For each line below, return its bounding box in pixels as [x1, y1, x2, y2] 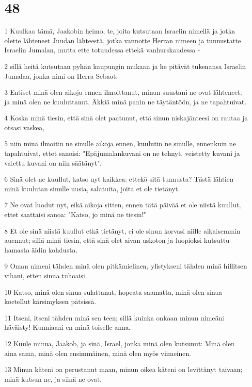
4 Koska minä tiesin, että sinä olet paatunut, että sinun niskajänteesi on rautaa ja [4, 113, 248, 123]
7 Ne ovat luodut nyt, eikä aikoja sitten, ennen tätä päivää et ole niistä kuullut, [4, 200, 241, 210]
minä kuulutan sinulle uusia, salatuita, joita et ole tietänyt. [4, 183, 180, 193]
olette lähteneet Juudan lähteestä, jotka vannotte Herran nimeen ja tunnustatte [4, 35, 241, 45]
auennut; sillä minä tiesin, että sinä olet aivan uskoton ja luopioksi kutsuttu [4, 235, 230, 245]
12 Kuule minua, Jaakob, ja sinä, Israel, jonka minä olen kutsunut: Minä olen [4, 338, 235, 348]
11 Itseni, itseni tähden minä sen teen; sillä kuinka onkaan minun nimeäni [4, 312, 224, 322]
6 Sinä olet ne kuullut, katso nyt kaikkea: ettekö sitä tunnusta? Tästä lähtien [4, 174, 234, 184]
